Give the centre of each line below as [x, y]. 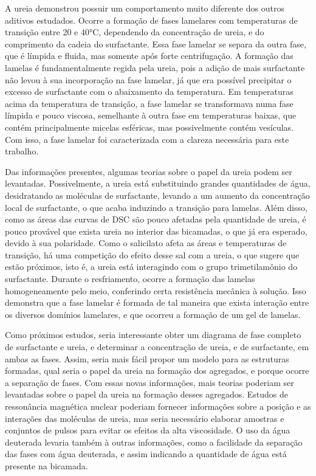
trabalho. [22, 151]
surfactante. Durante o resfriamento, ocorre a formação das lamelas [130, 279]
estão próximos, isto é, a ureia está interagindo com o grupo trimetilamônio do [151, 267]
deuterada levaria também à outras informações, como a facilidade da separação [154, 442]
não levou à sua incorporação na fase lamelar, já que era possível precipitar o [148, 79]
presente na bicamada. [46, 465]
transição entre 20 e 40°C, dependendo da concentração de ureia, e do [135, 32]
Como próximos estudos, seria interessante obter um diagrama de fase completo [153, 335]
